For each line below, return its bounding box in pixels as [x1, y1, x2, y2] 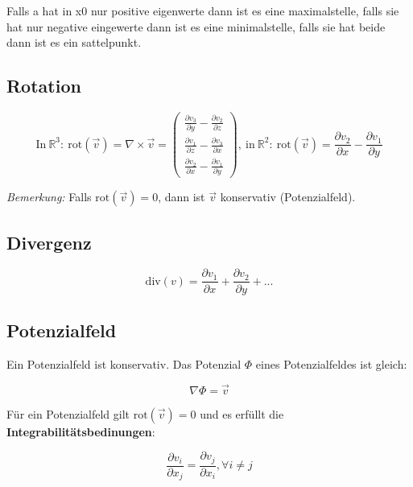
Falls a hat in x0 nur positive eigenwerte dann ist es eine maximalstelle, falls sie [6, 2, 399, 19]
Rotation [6, 73, 81, 98]
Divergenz [6, 229, 92, 254]
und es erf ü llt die [200, 405, 284, 422]
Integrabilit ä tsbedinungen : [6, 423, 155, 440]
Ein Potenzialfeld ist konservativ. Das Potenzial [6, 355, 242, 372]
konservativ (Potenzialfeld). [220, 188, 356, 205]
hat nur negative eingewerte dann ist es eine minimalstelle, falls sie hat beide [6, 18, 386, 35]
